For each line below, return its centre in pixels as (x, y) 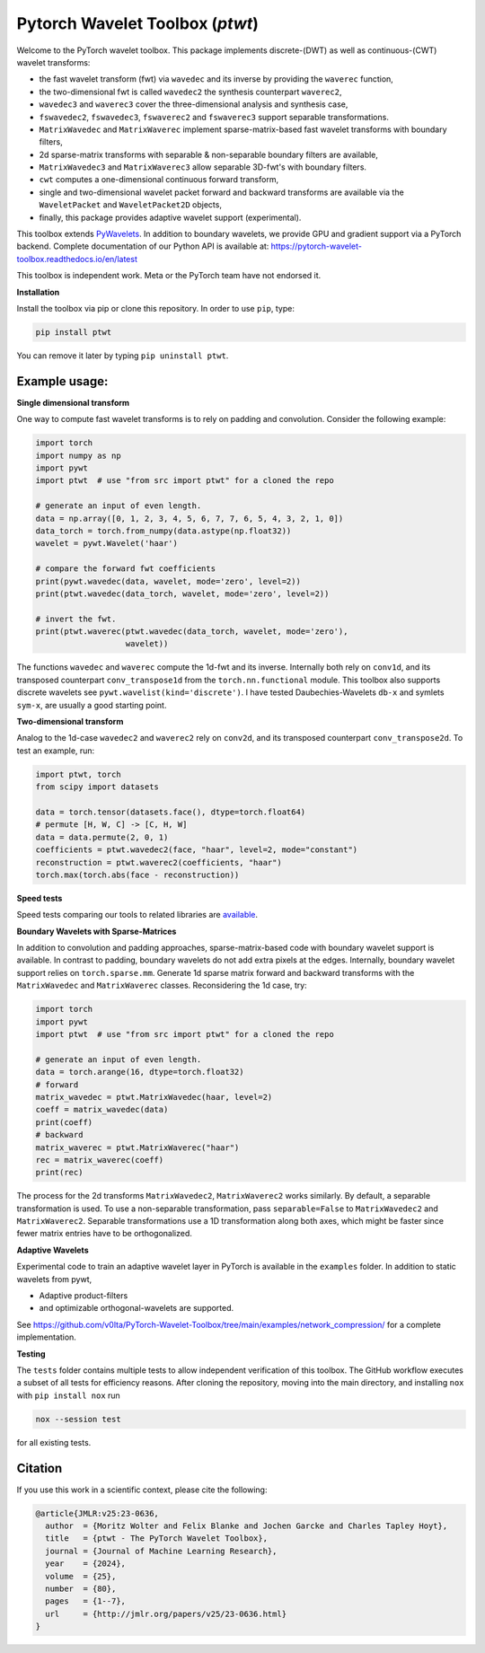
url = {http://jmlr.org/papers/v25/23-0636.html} (166, 1613)
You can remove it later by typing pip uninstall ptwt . (123, 356)
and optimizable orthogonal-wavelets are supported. (137, 1308)
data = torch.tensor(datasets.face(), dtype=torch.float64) (171, 812)
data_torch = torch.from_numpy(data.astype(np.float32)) (163, 531)
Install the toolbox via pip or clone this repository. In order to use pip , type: (156, 308)
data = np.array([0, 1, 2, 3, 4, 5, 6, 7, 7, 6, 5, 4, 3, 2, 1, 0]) (190, 518)
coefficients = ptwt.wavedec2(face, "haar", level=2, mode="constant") (197, 850)
